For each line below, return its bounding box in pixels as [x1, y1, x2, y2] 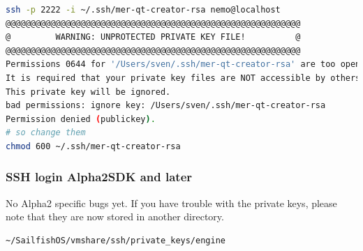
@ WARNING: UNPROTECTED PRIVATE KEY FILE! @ [6, 32, 301, 43]
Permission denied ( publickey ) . [6, 114, 156, 124]
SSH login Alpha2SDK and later [6, 168, 193, 185]
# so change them [6, 128, 86, 138]
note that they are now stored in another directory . [6, 209, 224, 224]
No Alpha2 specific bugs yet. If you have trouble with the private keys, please [6, 195, 337, 210]
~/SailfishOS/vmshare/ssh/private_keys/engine [6, 235, 225, 245]
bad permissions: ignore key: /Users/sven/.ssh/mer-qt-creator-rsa [6, 100, 326, 111]
